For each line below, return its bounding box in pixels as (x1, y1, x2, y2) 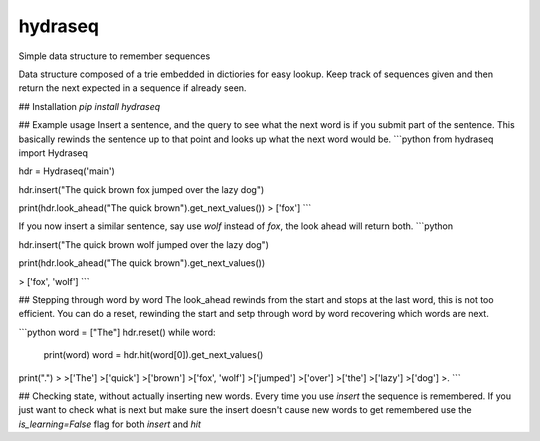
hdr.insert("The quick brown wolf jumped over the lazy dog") (18, 238, 270, 250)
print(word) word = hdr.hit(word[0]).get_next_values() (43, 349, 264, 361)
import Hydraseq (18, 146, 89, 159)
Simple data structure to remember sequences (18, 50, 211, 62)
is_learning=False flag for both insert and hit (18, 418, 202, 430)
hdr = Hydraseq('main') (18, 165, 115, 177)
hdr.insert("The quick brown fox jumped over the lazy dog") (18, 183, 265, 195)
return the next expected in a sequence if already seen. (18, 82, 247, 94)
